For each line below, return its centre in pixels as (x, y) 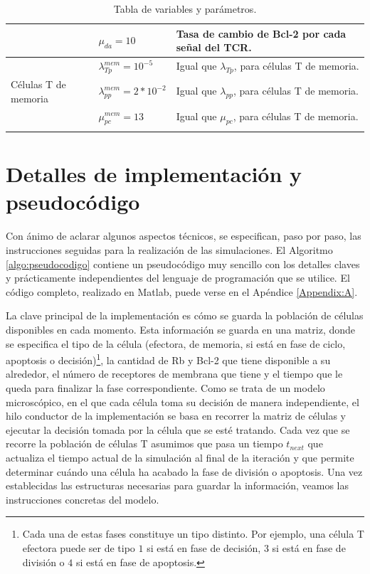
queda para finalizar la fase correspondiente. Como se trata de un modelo (165, 387)
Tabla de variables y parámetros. (185, 9)
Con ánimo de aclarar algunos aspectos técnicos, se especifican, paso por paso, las (184, 236)
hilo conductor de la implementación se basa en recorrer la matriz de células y (176, 416)
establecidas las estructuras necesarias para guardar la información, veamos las (177, 485)
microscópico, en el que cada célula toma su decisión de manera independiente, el (183, 402)
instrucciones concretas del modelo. (83, 499)
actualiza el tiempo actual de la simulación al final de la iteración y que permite (180, 457)
